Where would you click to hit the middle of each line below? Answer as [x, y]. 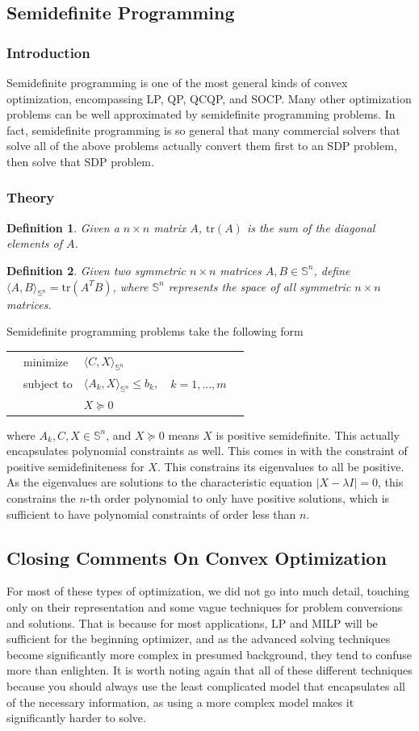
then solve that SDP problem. [80, 161]
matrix [170, 227]
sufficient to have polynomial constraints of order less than [151, 514]
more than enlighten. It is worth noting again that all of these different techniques [209, 670]
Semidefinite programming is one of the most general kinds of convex [177, 82]
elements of [35, 243]
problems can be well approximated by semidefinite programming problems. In [201, 114]
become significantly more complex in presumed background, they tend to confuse [209, 654]
